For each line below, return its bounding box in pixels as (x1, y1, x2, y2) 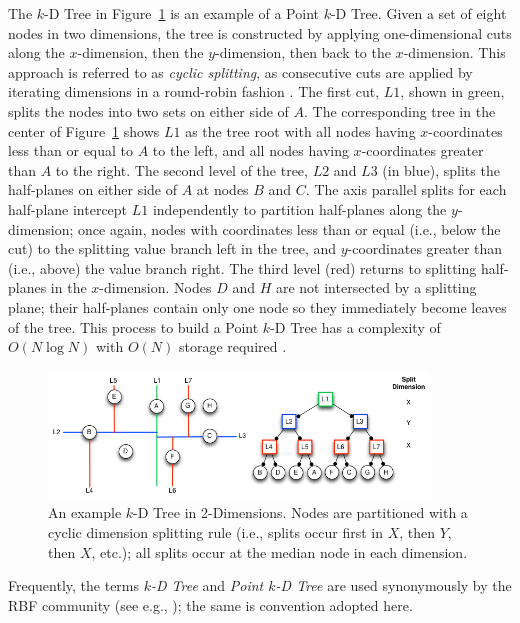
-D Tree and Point (150, 575, 264, 596)
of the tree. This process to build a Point (8, 316, 259, 337)
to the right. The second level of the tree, (55, 159, 308, 180)
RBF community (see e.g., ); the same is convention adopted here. (8, 594, 413, 615)
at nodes (196, 179, 249, 200)
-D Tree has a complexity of (270, 316, 441, 337)
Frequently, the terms (8, 575, 140, 596)
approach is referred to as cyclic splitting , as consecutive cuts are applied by (8, 61, 473, 82)
